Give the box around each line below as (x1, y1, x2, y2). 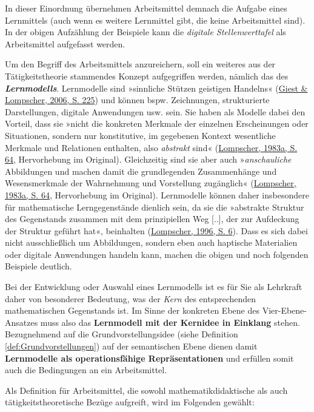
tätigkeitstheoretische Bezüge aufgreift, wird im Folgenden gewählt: (5, 396, 255, 408)
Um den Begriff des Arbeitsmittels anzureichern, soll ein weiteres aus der (5, 58, 276, 70)
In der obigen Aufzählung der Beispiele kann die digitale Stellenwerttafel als (5, 25, 286, 38)
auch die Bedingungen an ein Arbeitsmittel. (5, 363, 167, 376)
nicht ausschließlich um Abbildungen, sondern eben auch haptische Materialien (5, 236, 298, 249)
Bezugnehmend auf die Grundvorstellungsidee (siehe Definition (5, 328, 238, 340)
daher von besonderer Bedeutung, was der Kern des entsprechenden (5, 292, 256, 305)
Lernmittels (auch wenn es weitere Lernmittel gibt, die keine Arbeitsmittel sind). (5, 13, 306, 26)
